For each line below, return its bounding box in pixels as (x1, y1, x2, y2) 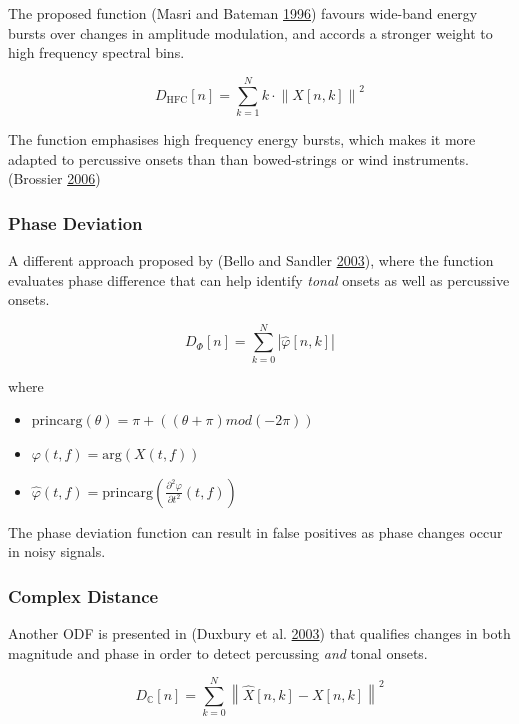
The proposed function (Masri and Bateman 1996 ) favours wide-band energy (8, 3, 478, 23)
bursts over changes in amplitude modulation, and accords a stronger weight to (8, 22, 493, 43)
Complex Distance (8, 583, 159, 608)
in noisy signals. (8, 541, 106, 562)
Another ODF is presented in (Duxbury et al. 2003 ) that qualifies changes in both (8, 623, 511, 643)
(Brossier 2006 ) (8, 168, 101, 189)
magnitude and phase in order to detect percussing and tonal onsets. (8, 642, 428, 663)
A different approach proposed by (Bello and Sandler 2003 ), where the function (8, 249, 494, 270)
